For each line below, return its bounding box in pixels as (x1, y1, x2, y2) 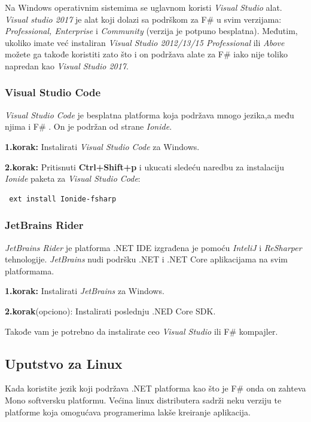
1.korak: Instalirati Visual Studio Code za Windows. (5, 140, 200, 152)
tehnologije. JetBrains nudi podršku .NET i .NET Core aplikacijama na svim (5, 253, 288, 265)
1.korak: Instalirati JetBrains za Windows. (5, 285, 164, 297)
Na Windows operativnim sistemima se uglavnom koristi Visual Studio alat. (5, 1, 282, 13)
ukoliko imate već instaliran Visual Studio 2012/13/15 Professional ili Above (5, 36, 285, 48)
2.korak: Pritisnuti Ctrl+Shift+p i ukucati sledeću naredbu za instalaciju (5, 160, 284, 173)
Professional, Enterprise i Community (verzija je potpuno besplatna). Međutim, (5, 25, 298, 37)
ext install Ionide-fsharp (9, 194, 117, 203)
